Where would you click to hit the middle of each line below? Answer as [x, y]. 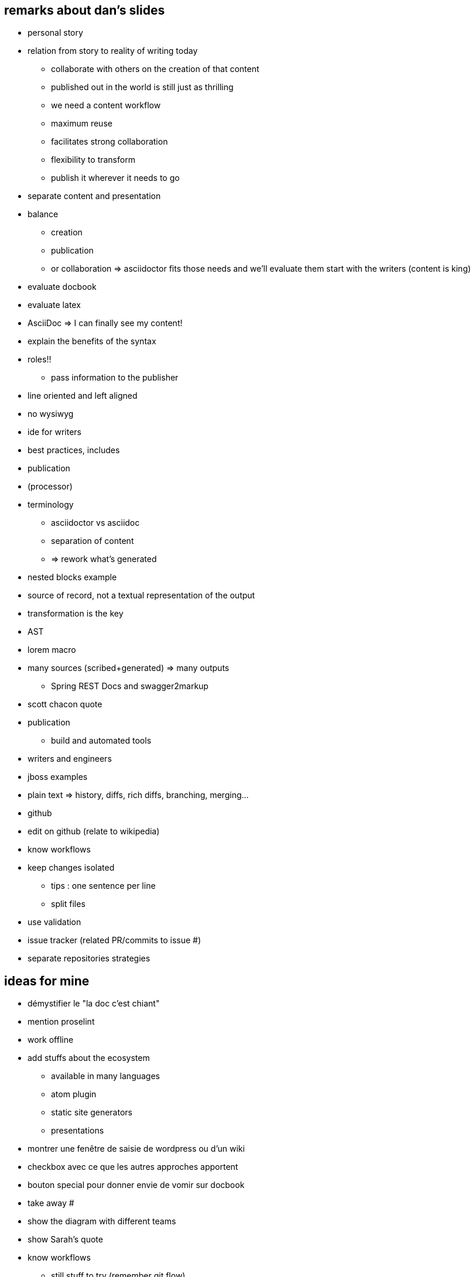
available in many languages [106, 1076]
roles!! [40, 360]
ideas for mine [47, 981]
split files [68, 904]
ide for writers [54, 432]
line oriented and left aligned [83, 396]
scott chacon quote [65, 704]
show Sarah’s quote [65, 1240]
